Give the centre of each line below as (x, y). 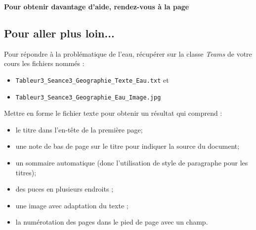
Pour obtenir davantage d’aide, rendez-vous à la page (97, 6)
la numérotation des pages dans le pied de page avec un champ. (112, 222)
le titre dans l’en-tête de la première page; (79, 129)
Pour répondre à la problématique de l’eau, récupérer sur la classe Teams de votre (128, 53)
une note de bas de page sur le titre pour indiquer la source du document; (128, 146)
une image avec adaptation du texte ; (72, 205)
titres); (26, 172)
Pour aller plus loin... (59, 33)
